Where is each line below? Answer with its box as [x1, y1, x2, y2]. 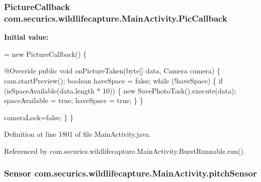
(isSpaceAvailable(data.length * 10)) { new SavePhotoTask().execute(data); [4, 85, 236, 96]
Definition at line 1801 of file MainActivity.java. [4, 129, 151, 139]
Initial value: [4, 32, 49, 42]
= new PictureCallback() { [4, 48, 87, 59]
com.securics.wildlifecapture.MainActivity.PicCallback [4, 12, 227, 24]
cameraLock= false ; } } [4, 112, 73, 122]
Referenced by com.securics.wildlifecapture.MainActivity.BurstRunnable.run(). [4, 145, 245, 156]
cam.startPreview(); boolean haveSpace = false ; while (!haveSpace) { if [4, 75, 223, 85]
